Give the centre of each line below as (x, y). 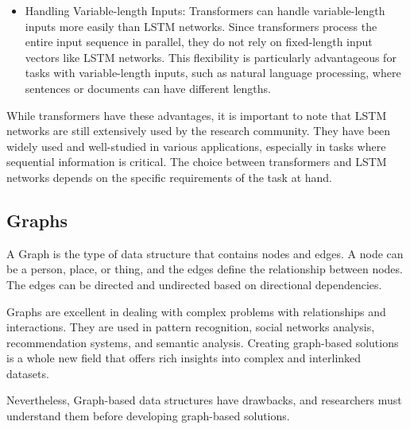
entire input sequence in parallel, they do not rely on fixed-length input (199, 42)
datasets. (28, 373)
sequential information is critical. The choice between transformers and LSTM (197, 162)
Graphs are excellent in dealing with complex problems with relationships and (196, 311)
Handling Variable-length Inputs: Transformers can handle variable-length (205, 10)
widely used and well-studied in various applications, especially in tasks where (196, 146)
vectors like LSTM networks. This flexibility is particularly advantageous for (211, 57)
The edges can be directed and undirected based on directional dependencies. (194, 284)
